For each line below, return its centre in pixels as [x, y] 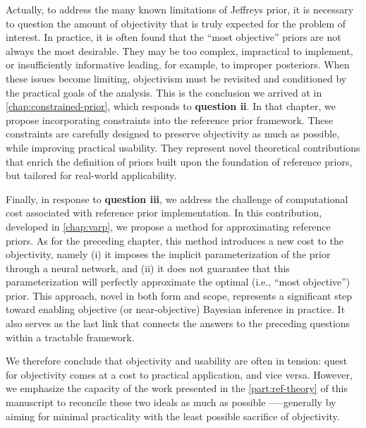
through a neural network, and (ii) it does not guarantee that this [148, 268]
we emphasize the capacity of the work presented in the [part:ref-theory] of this [177, 388]
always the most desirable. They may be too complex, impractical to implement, [179, 50]
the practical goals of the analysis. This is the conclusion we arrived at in [164, 92]
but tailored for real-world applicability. [91, 175]
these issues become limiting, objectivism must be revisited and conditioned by [176, 78]
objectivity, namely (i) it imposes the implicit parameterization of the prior [168, 254]
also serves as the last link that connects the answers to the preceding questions [178, 323]
